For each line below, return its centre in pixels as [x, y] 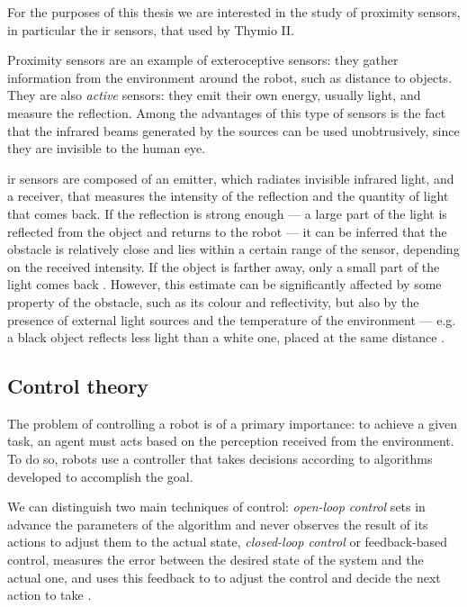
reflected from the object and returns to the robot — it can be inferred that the [227, 231]
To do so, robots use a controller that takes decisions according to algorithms [220, 459]
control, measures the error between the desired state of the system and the [216, 560]
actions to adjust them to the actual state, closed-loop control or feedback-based [228, 542]
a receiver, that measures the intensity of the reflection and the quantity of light [228, 196]
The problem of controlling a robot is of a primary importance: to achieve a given [233, 423]
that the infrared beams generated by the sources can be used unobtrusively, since [233, 130]
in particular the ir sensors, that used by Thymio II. [151, 29]
